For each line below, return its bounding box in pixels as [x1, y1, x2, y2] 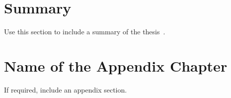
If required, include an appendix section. [4, 84, 127, 95]
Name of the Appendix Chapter [4, 55, 228, 76]
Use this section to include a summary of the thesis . [4, 26, 165, 37]
